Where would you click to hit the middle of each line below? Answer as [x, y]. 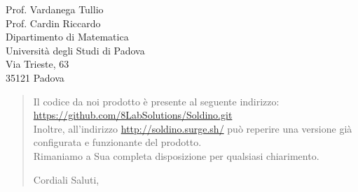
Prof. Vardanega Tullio [55, 9]
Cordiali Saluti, [66, 179]
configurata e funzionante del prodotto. [117, 142]
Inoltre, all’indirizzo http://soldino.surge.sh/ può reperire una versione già [193, 128]
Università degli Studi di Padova [75, 50]
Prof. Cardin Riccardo [53, 23]
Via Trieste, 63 [37, 64]
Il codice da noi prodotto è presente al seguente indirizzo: [156, 101]
